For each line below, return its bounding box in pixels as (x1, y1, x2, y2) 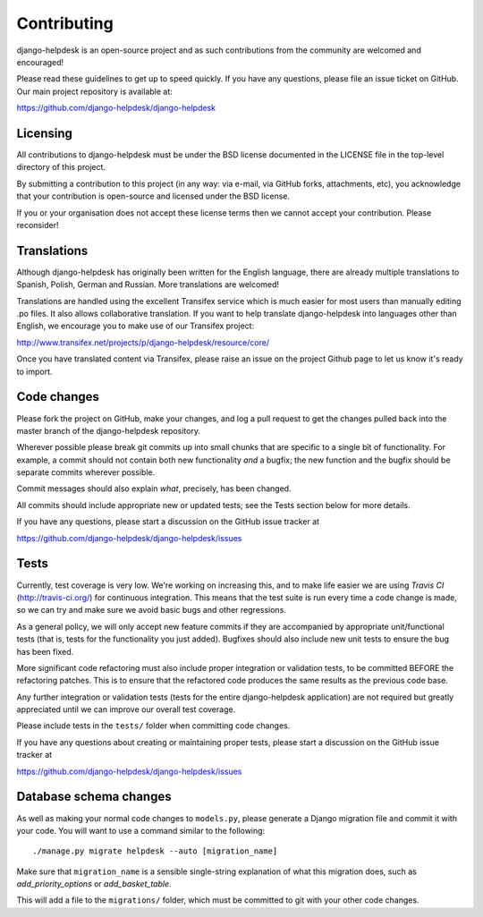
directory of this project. (16, 162, 106, 173)
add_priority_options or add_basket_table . (16, 879, 172, 889)
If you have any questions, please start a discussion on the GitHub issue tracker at (16, 516, 320, 527)
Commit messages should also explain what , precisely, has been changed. (16, 483, 292, 494)
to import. (16, 366, 53, 377)
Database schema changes (16, 789, 172, 804)
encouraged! (16, 56, 64, 67)
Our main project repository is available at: (16, 86, 174, 97)
